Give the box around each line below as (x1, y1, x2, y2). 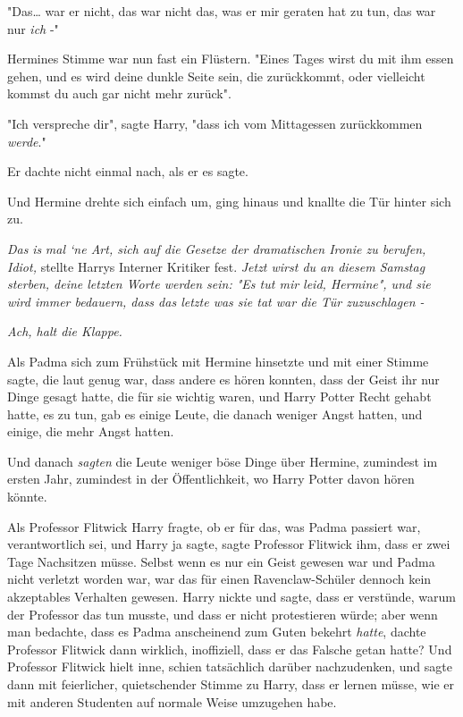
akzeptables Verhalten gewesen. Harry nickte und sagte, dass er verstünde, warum (7, 587, 456, 606)
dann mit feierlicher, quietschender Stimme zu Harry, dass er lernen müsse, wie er (7, 675, 454, 693)
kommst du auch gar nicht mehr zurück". (7, 84, 231, 103)
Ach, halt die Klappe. (7, 322, 122, 341)
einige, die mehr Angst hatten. (7, 422, 174, 441)
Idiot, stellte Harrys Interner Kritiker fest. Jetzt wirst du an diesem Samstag (7, 257, 425, 275)
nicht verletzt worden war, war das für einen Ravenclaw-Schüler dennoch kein (7, 569, 432, 588)
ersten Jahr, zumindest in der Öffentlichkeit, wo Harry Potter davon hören (7, 469, 415, 488)
